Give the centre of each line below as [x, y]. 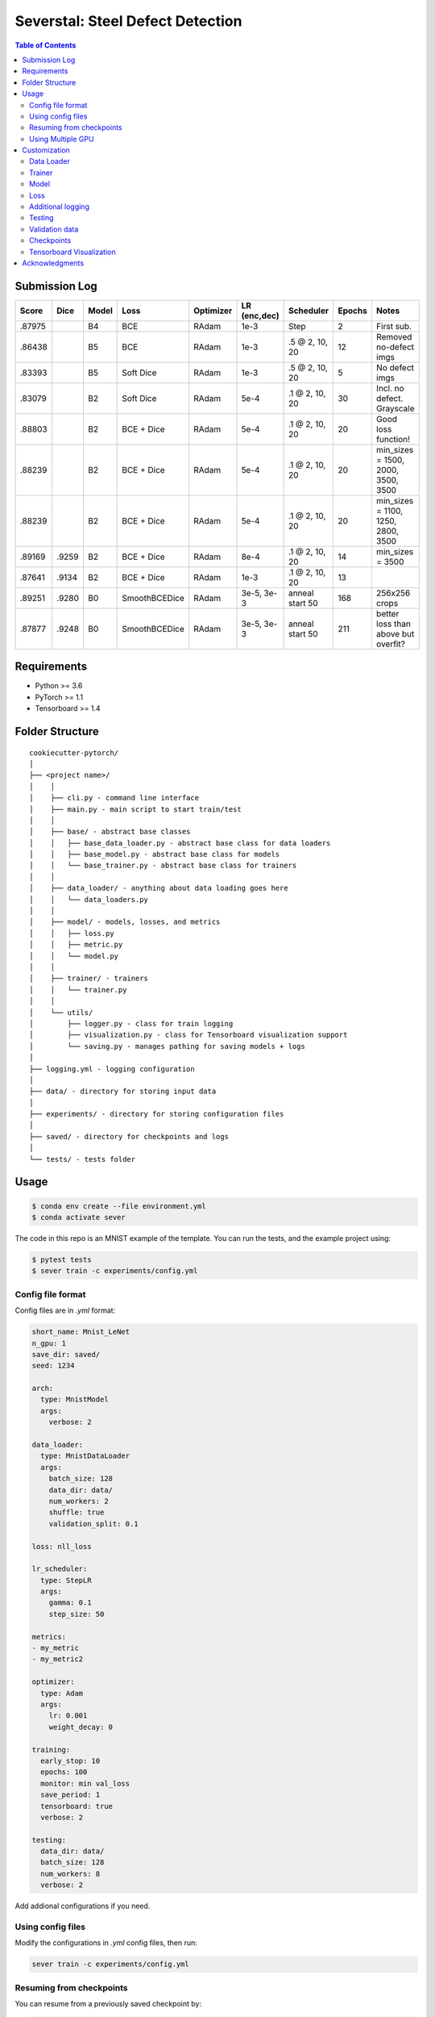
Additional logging [60, 207]
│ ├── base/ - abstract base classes [110, 832]
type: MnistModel [75, 1399]
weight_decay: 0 [81, 1727]
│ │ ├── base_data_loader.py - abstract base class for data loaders [180, 843]
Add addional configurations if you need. [83, 1906]
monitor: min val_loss [85, 1783]
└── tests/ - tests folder [83, 1159]
